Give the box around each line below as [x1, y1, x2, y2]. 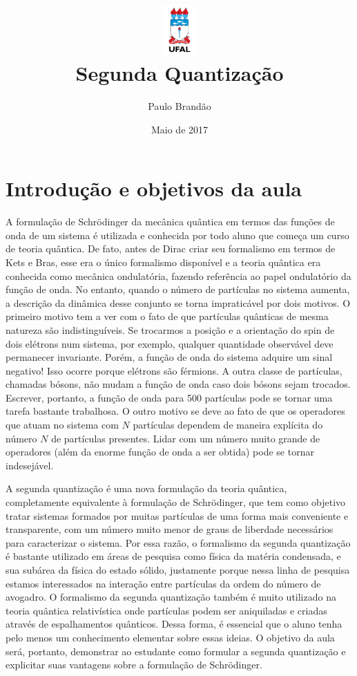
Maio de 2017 [151, 122, 209, 136]
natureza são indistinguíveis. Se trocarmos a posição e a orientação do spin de [6, 322, 335, 337]
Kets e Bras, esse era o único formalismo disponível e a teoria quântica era [6, 254, 321, 269]
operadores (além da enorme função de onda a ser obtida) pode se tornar [6, 444, 314, 459]
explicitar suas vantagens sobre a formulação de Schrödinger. [6, 657, 262, 672]
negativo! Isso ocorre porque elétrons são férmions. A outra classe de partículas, [6, 363, 342, 377]
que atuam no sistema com [6, 417, 119, 432]
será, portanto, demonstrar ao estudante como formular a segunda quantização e [6, 644, 346, 658]
